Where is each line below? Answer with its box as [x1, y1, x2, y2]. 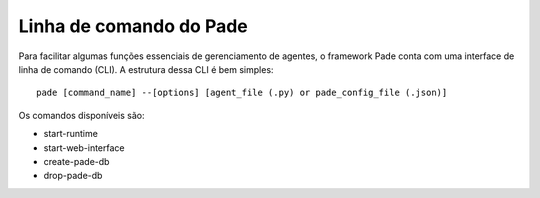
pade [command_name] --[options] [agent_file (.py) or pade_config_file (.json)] [36, 87, 448, 99]
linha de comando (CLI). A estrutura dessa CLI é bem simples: [18, 63, 274, 75]
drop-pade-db [43, 170, 103, 182]
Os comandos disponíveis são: [18, 109, 145, 121]
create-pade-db [43, 155, 110, 167]
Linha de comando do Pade [18, 15, 249, 37]
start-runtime [43, 128, 99, 140]
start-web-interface [43, 141, 125, 154]
